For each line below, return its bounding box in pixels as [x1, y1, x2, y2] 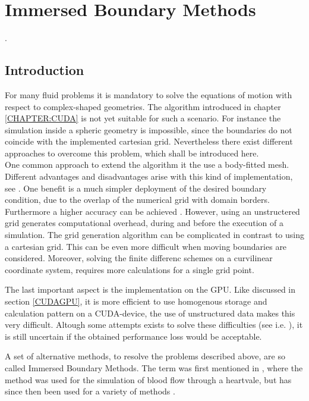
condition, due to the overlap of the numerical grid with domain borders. [5, 193, 270, 206]
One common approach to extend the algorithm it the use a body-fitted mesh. [5, 158, 289, 171]
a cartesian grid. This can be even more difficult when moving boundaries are [5, 240, 287, 252]
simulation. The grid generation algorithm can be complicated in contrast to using [5, 228, 305, 241]
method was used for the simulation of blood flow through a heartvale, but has [5, 373, 292, 386]
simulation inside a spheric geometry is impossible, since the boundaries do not [5, 123, 292, 136]
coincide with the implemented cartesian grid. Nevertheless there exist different [5, 135, 293, 148]
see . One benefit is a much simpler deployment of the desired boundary [5, 181, 267, 194]
